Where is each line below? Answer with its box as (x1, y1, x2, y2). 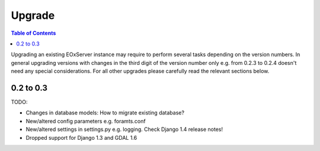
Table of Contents (11, 29, 56, 37)
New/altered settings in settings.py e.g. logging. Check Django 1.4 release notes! (25, 126, 223, 133)
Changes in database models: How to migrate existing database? (25, 109, 185, 116)
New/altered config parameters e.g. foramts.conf (25, 117, 146, 124)
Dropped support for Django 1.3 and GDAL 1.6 (25, 134, 137, 141)
